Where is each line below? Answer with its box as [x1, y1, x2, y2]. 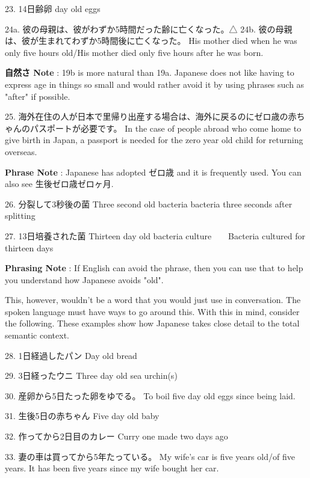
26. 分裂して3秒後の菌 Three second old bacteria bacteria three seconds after [5, 197, 293, 210]
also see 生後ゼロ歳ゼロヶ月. [5, 177, 114, 190]
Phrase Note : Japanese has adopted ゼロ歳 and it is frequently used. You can [5, 165, 302, 178]
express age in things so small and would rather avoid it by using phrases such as [5, 78, 305, 90]
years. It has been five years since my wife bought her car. [5, 462, 219, 474]
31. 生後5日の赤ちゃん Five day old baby [5, 409, 160, 422]
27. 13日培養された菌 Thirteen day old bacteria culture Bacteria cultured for [5, 229, 305, 242]
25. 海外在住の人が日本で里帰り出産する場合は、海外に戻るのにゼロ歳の [5, 110, 288, 123]
